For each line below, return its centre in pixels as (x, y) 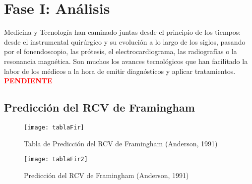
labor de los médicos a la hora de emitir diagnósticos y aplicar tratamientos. (120, 71)
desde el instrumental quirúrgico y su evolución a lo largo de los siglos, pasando (125, 41)
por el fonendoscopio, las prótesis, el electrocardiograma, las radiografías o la (121, 51)
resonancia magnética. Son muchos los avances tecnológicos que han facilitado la (126, 61)
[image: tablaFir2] (56, 159)
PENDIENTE (28, 81)
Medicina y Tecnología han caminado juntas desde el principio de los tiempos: (123, 32)
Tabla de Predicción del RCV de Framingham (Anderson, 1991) (121, 143)
